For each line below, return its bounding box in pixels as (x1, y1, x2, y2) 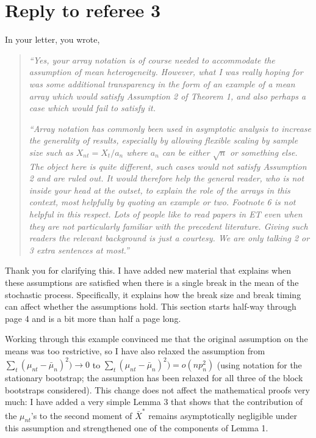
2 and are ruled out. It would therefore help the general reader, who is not (29, 172, 304, 184)
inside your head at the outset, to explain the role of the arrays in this (29, 183, 290, 196)
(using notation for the (217, 358, 302, 371)
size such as (29, 145, 73, 158)
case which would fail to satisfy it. (29, 101, 156, 114)
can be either (162, 145, 210, 158)
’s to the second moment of (31, 409, 132, 422)
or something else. (229, 145, 298, 158)
